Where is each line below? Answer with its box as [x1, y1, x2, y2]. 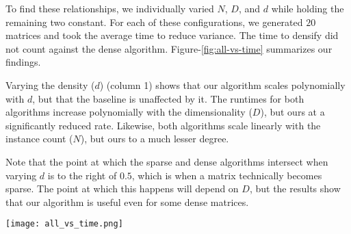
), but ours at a [260, 105, 325, 119]
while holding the [271, 1, 344, 15]
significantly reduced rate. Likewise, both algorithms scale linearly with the [5, 118, 321, 132]
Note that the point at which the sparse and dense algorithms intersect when [5, 154, 328, 168]
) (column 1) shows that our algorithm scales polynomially [99, 77, 346, 92]
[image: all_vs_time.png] [5, 219, 123, 229]
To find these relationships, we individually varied [5, 1, 214, 15]
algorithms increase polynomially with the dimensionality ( [5, 105, 252, 119]
